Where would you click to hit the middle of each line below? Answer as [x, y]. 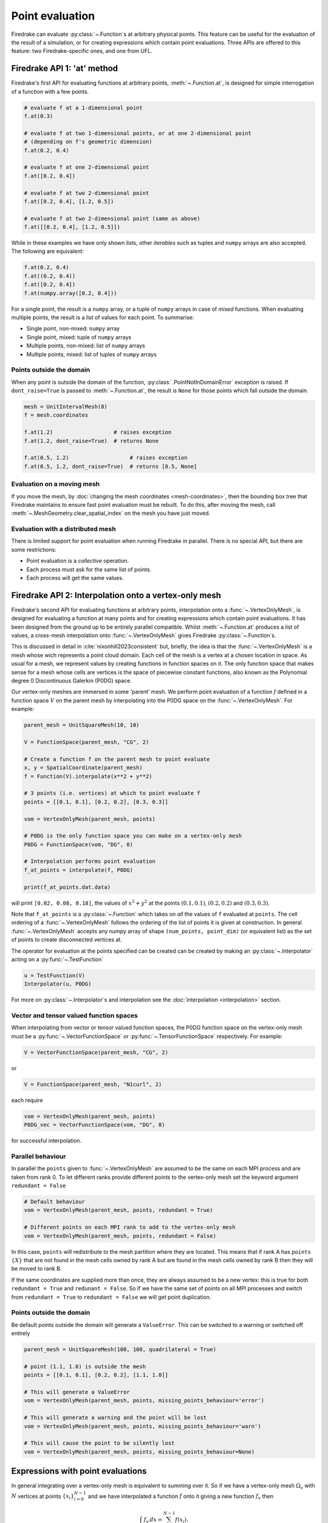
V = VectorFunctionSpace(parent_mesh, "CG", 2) [96, 1052]
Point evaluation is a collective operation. [78, 561]
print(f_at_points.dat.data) [67, 887]
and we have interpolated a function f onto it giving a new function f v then [181, 1497]
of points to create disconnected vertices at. [67, 940]
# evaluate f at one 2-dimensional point [87, 167]
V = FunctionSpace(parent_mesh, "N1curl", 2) [93, 1084]
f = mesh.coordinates [56, 415]
